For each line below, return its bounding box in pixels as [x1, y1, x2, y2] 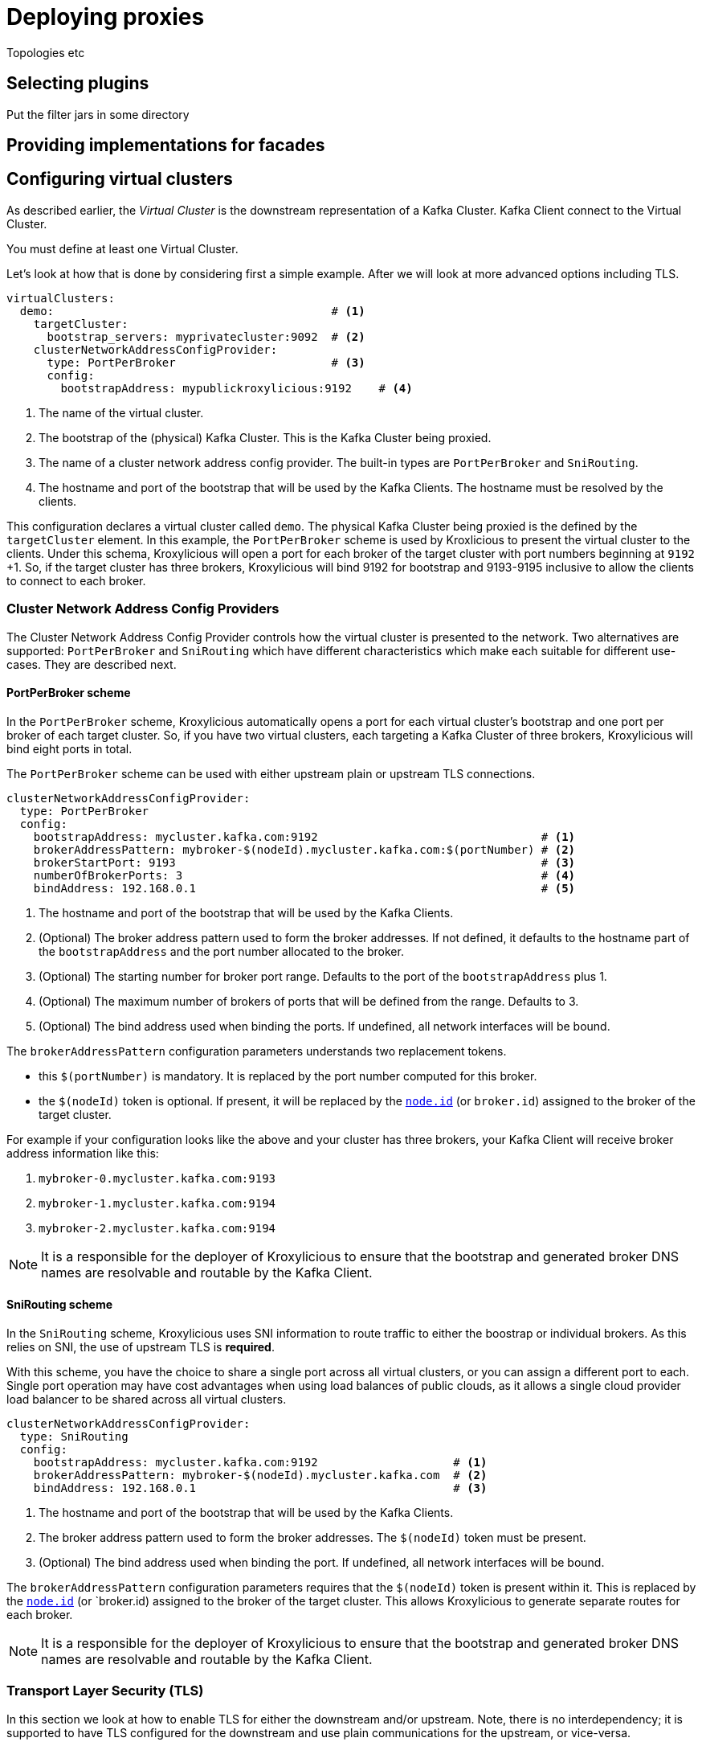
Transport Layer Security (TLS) [6, 1682, 204, 1699]
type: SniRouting [19, 1430, 129, 1444]
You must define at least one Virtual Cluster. [6, 241, 239, 256]
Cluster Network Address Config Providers [6, 600, 280, 617]
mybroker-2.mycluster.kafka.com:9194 [39, 1221, 276, 1235]
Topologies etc [6, 45, 85, 59]
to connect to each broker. [6, 573, 146, 588]
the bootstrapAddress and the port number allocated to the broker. [39, 944, 404, 958]
